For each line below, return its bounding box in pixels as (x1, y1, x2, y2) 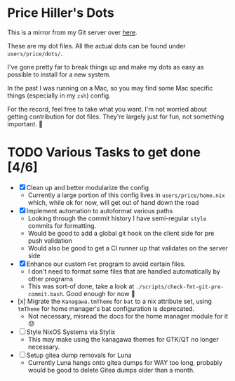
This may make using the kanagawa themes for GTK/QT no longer (27, 335, 219, 343)
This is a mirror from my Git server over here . (7, 28, 138, 36)
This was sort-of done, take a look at (27, 282, 135, 290)
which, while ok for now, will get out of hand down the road (27, 198, 199, 206)
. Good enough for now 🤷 (62, 289, 135, 298)
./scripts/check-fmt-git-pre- (135, 283, 224, 290)
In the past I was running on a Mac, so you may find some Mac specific (7, 83, 213, 92)
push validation (27, 236, 72, 245)
